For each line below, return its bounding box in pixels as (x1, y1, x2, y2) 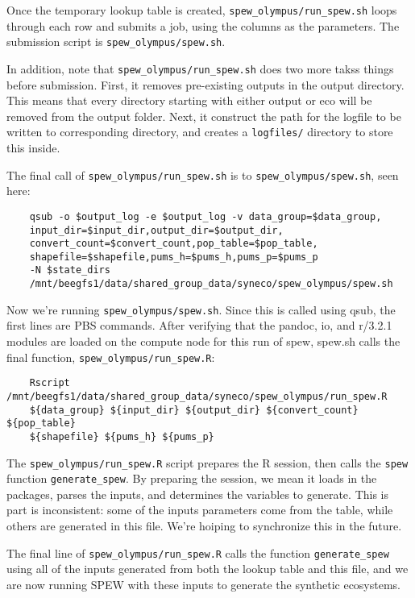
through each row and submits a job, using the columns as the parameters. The (6, 17, 400, 34)
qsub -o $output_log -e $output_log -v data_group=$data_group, (29, 210, 382, 222)
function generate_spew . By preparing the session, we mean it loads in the (6, 470, 377, 487)
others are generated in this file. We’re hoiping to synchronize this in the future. (6, 517, 402, 534)
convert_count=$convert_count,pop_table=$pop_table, (29, 238, 318, 250)
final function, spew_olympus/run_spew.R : (6, 348, 215, 365)
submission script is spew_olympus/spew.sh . (6, 33, 226, 50)
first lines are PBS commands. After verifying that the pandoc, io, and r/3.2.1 (6, 317, 392, 334)
